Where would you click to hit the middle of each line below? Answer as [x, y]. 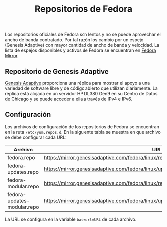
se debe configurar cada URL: [36, 137]
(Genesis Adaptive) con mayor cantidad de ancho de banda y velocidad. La [82, 45]
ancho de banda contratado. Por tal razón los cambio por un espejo [74, 40]
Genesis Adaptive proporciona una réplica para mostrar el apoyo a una [78, 83]
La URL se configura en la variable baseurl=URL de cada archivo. [71, 219]
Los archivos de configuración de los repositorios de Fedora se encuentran [82, 126]
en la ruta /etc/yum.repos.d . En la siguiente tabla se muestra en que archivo [83, 132]
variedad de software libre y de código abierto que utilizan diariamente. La [81, 88]
